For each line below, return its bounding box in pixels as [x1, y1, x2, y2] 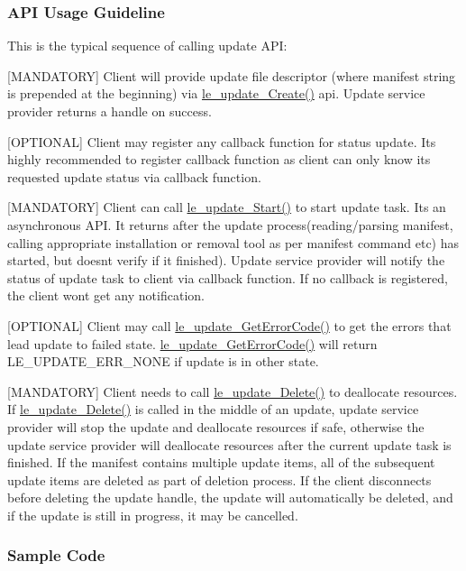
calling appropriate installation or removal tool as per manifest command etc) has [7, 233, 460, 252]
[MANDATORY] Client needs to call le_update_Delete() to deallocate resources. [7, 382, 458, 401]
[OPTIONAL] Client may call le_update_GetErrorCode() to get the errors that [7, 316, 452, 335]
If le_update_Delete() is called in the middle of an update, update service [7, 400, 419, 419]
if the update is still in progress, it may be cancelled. [7, 505, 298, 524]
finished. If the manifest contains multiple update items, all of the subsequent [7, 453, 435, 472]
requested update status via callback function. [7, 167, 261, 186]
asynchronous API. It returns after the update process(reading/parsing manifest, [7, 215, 453, 234]
